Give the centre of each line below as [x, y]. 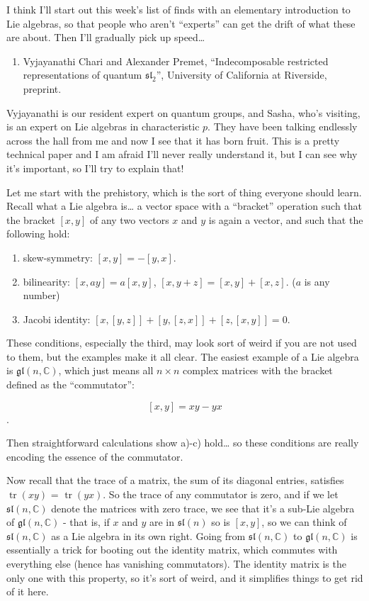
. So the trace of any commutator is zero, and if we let [221, 494]
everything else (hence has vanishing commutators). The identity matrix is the [176, 563]
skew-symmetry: [58, 257]
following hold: [38, 234]
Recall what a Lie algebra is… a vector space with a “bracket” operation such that [184, 206]
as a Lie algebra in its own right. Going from [148, 535]
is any [317, 281]
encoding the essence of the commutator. [95, 456]
